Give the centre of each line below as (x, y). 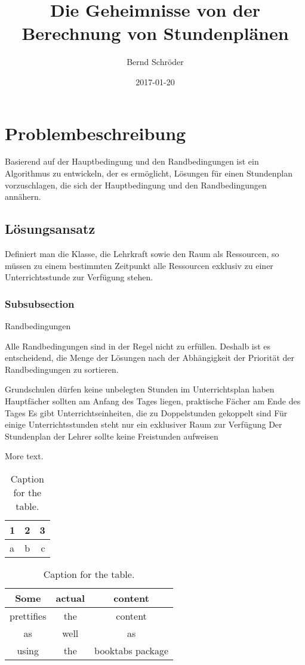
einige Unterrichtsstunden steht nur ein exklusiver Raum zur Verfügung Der (144, 424)
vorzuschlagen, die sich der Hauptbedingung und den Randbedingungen (136, 185)
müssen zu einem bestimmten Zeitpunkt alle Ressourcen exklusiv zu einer (139, 265)
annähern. (23, 197)
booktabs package (132, 650)
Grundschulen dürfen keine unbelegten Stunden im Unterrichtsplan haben (140, 389)
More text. (24, 456)
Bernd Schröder (155, 62)
